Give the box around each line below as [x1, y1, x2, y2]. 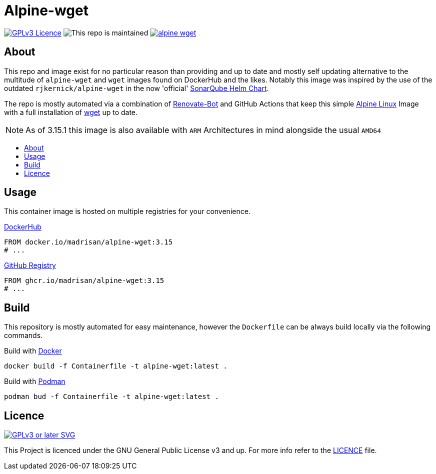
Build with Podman [4, 377, 65, 386]
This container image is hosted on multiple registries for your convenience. [4, 207, 250, 216]
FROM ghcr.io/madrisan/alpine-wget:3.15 [4, 276, 164, 285]
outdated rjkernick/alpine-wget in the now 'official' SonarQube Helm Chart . [4, 83, 269, 92]
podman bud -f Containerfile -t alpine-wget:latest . [4, 392, 219, 401]
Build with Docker [4, 346, 62, 355]
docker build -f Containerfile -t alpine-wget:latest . [4, 362, 227, 370]
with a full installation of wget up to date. [4, 107, 138, 116]
